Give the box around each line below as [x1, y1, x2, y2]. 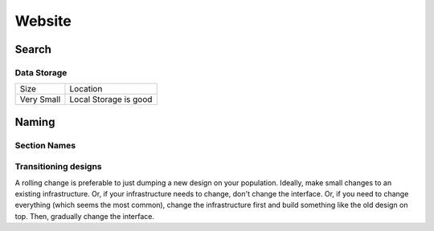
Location [69, 83, 103, 95]
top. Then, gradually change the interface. [14, 211, 155, 221]
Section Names [14, 140, 76, 151]
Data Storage [14, 67, 68, 78]
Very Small [19, 94, 61, 105]
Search [14, 43, 52, 56]
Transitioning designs [14, 161, 102, 172]
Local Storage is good [69, 94, 153, 105]
